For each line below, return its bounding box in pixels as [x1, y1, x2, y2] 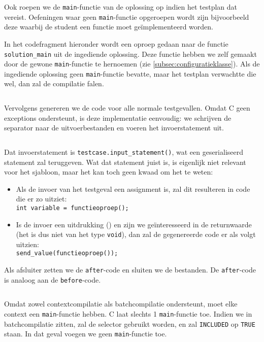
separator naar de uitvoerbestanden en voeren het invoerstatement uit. [4, 122, 224, 133]
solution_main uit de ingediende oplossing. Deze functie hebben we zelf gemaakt [4, 48, 257, 59]
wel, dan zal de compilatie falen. [4, 78, 104, 89]
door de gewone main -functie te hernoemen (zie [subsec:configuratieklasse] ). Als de [4, 58, 260, 69]
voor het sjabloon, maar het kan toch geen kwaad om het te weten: [4, 166, 213, 177]
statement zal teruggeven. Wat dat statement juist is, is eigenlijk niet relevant [4, 156, 246, 167]
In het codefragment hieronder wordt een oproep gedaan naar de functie [4, 38, 228, 49]
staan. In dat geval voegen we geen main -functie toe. [4, 328, 167, 339]
